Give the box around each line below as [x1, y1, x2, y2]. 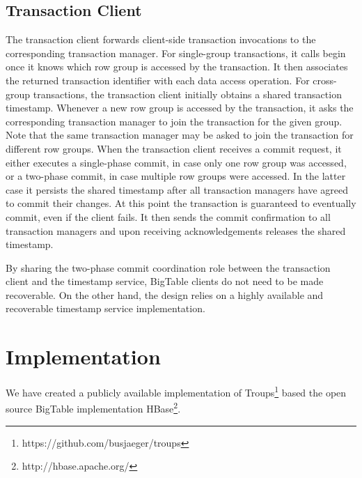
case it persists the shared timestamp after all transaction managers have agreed [6, 182, 348, 196]
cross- [313, 72, 337, 87]
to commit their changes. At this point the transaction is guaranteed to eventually [6, 196, 356, 210]
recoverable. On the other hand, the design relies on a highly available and [6, 287, 324, 302]
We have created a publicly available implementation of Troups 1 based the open [6, 383, 347, 399]
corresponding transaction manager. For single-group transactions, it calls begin [6, 45, 346, 60]
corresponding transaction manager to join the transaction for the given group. [6, 114, 343, 128]
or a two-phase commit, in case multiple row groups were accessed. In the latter [6, 169, 346, 183]
